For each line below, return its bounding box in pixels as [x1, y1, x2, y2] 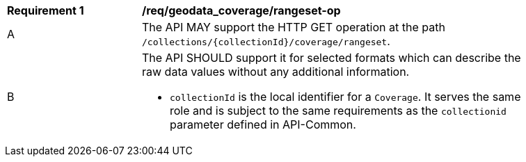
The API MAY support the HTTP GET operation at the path [142, 20, 445, 34]
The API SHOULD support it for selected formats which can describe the [142, 51, 521, 65]
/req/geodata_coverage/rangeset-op [142, 3, 341, 17]
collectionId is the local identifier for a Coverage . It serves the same [170, 90, 521, 104]
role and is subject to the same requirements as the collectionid [170, 104, 507, 118]
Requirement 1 [7, 3, 84, 17]
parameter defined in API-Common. [170, 118, 356, 131]
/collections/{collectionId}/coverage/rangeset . [142, 34, 390, 48]
